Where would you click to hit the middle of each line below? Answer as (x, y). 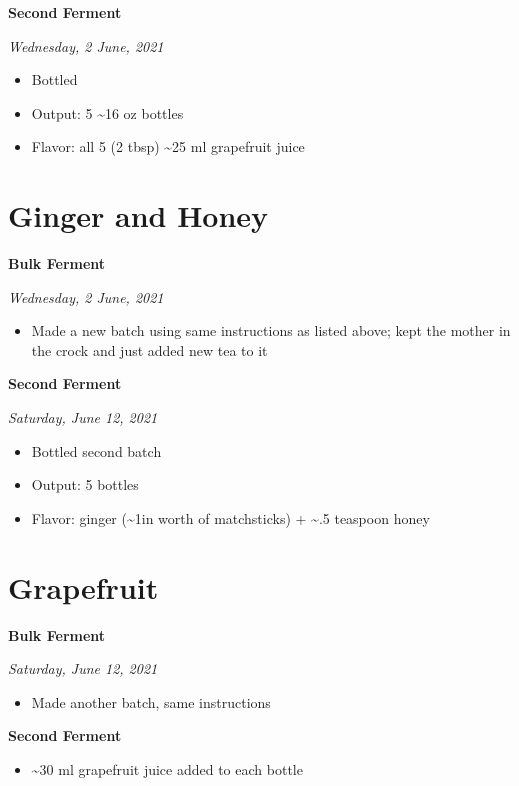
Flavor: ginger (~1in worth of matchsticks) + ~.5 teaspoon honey (230, 517)
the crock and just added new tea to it (149, 349)
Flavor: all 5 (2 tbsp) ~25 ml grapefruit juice (168, 146)
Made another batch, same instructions (151, 701)
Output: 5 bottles (85, 484)
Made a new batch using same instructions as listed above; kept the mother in (271, 330)
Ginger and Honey (138, 215)
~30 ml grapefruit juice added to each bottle (167, 768)
